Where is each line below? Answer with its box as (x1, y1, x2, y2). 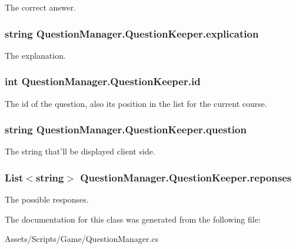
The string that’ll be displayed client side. (5, 145, 155, 157)
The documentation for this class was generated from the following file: (5, 213, 261, 225)
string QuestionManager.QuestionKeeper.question (5, 122, 247, 137)
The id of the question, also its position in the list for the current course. (5, 97, 267, 109)
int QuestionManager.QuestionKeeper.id (5, 74, 201, 89)
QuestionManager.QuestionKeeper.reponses (80, 170, 292, 184)
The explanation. (5, 49, 66, 61)
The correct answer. (5, 1, 77, 13)
